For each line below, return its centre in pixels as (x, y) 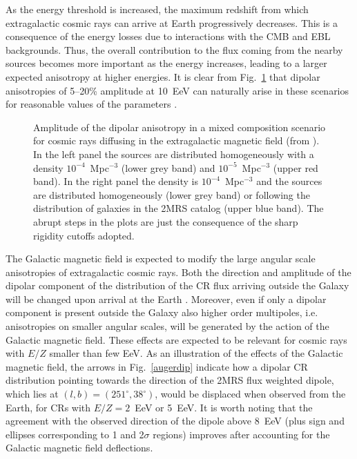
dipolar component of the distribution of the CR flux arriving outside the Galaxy (177, 285)
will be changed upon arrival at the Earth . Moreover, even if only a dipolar (166, 299)
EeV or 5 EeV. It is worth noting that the (224, 407)
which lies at (32, 394)
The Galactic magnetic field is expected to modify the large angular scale (161, 258)
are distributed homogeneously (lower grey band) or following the (172, 194)
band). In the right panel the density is (116, 181)
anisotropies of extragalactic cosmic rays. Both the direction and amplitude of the (178, 272)
